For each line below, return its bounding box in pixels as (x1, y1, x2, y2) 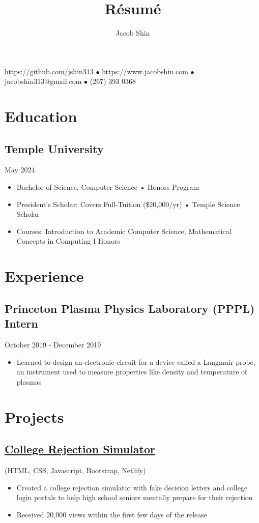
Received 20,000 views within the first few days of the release (16, 509, 208, 519)
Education (5, 106, 77, 127)
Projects (5, 406, 64, 427)
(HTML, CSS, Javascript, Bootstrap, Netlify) (5, 464, 146, 475)
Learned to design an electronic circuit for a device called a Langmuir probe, (16, 356, 255, 367)
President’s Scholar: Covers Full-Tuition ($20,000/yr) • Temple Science (16, 198, 240, 209)
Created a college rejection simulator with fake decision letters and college (16, 482, 248, 492)
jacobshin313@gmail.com (5, 76, 82, 86)
